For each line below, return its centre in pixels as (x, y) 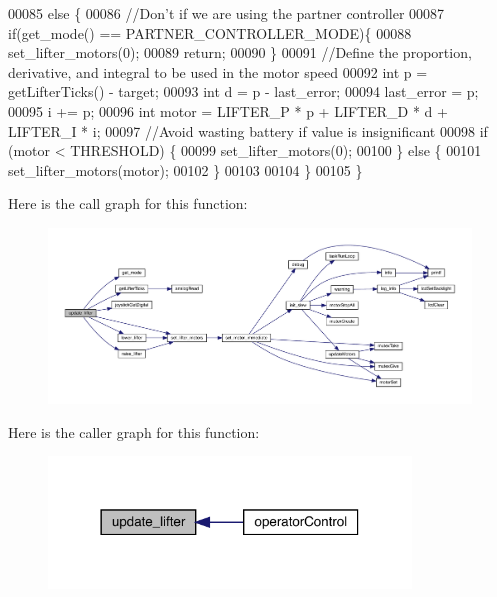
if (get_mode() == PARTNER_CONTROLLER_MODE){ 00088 (210, 32)
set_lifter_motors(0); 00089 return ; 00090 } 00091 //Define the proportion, (240, 52)
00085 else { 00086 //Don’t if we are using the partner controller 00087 (226, 13)
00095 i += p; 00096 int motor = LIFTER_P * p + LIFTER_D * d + (228, 110)
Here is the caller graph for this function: (134, 431)
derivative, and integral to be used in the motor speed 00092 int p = (218, 71)
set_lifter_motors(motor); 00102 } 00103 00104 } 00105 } (185, 169)
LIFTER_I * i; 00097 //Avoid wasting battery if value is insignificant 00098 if (248, 130)
